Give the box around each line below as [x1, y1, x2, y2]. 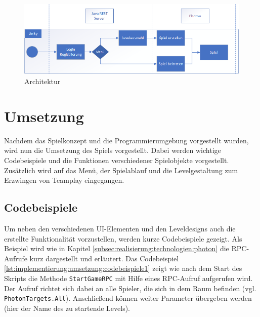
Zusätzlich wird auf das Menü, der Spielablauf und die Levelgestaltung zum [4, 165, 238, 175]
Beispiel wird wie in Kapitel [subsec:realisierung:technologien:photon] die [4, 243, 229, 254]
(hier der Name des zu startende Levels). [4, 302, 131, 313]
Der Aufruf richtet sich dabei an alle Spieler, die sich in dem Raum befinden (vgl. [4, 283, 256, 293]
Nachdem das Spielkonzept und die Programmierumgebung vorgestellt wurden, [4, 135, 249, 145]
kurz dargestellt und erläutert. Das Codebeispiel [29, 253, 179, 263]
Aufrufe [4, 253, 27, 263]
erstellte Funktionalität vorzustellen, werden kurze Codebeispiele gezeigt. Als [4, 233, 242, 244]
